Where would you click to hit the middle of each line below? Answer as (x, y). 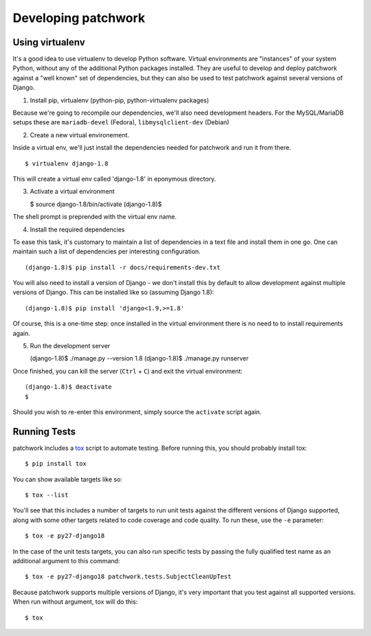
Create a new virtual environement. (80, 135)
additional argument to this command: (66, 561)
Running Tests (44, 432)
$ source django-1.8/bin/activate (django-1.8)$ (96, 204)
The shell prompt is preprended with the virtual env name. (95, 217)
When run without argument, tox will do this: (75, 602)
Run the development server (70, 346)
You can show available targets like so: (68, 479)
